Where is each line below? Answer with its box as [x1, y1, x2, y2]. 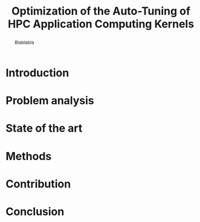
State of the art [5, 121, 83, 135]
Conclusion [5, 204, 65, 218]
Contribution [5, 177, 71, 190]
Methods [5, 149, 52, 163]
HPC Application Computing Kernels [7, 17, 195, 31]
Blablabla [14, 39, 34, 45]
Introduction [5, 66, 69, 79]
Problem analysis [5, 94, 94, 107]
